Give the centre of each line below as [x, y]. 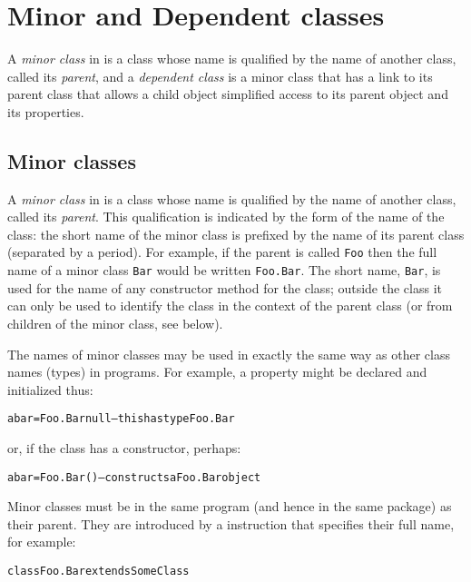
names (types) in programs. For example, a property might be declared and [217, 372]
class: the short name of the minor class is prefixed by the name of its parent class [236, 234]
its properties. [46, 111]
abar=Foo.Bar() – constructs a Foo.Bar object [134, 477]
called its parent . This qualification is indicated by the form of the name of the [226, 217]
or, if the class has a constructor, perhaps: [124, 448]
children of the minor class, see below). [115, 323]
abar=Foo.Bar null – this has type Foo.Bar [121, 419]
